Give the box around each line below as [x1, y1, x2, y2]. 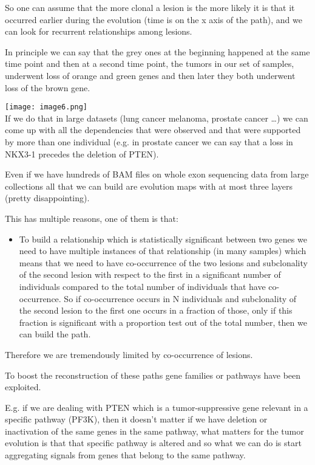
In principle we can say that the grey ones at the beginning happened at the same [5, 45, 310, 58]
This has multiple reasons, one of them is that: [5, 212, 178, 224]
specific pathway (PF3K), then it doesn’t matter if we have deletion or [5, 413, 268, 425]
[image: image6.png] [5, 103, 88, 112]
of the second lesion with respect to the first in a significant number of [19, 268, 281, 281]
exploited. [5, 381, 41, 393]
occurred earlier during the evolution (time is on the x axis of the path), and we [5, 13, 302, 26]
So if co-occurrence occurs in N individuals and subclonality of [64, 292, 297, 305]
